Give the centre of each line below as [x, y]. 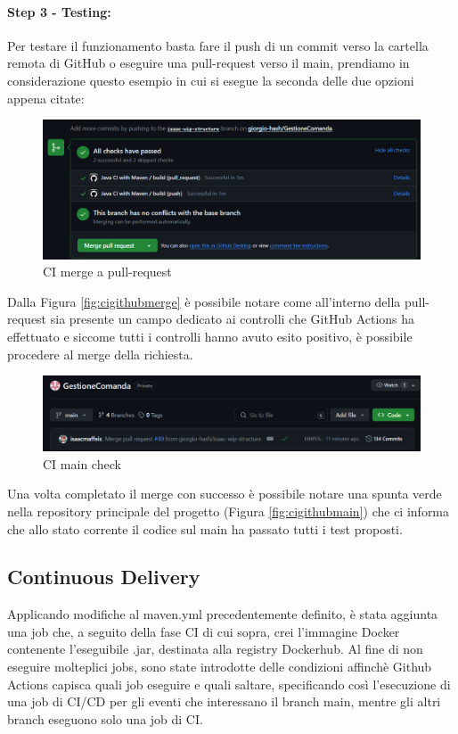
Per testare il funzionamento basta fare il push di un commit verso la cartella [218, 45]
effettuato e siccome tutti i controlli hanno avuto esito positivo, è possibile [210, 337]
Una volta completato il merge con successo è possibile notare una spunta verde [225, 494]
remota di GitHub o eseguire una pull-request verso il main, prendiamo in [209, 63]
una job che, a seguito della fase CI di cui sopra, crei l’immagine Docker [204, 631]
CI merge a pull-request [107, 272]
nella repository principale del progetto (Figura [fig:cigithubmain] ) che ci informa [229, 511]
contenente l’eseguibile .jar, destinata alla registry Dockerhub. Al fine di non [215, 649]
